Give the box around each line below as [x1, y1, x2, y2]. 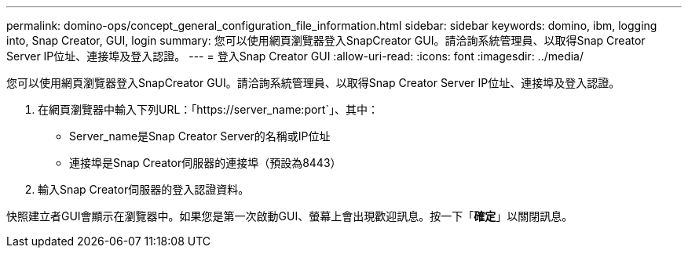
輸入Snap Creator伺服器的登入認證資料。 [38, 183, 250, 196]
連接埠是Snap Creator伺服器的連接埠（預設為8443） [69, 156, 342, 169]
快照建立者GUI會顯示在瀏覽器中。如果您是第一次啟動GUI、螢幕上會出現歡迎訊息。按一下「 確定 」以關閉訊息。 [6, 209, 573, 223]
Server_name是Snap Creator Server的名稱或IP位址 [69, 129, 331, 143]
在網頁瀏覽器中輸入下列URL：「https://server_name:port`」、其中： [38, 103, 379, 116]
